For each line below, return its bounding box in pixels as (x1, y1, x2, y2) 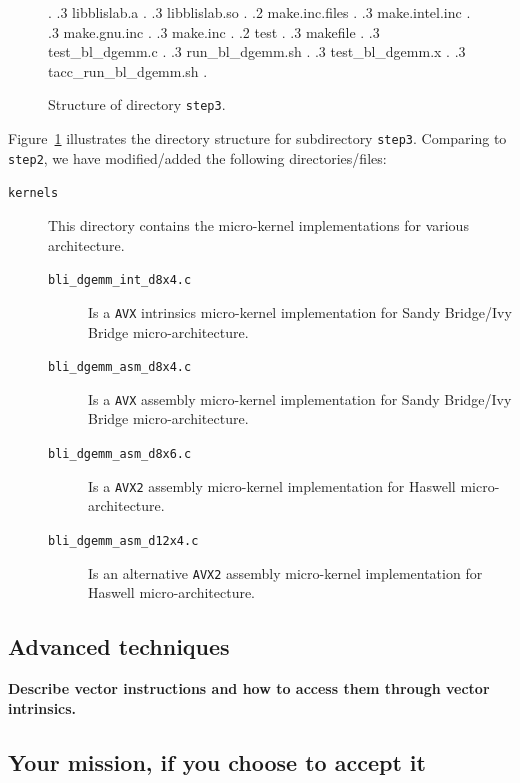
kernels (8, 186, 59, 201)
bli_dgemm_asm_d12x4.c (48, 533, 199, 548)
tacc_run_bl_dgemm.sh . (48, 60, 208, 81)
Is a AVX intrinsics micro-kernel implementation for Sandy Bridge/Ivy (88, 301, 512, 322)
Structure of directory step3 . (48, 94, 226, 115)
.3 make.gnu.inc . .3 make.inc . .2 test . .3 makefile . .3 (48, 21, 380, 42)
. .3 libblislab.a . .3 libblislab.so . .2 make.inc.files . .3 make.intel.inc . (48, 2, 471, 22)
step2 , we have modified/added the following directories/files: (8, 147, 387, 168)
